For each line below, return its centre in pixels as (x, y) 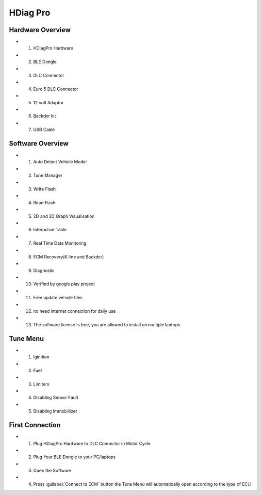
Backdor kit (45, 116)
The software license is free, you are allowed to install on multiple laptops (107, 324)
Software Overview (39, 143)
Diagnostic (44, 270)
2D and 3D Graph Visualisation (64, 216)
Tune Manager (48, 176)
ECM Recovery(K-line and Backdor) (69, 256)
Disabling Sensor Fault (56, 398)
